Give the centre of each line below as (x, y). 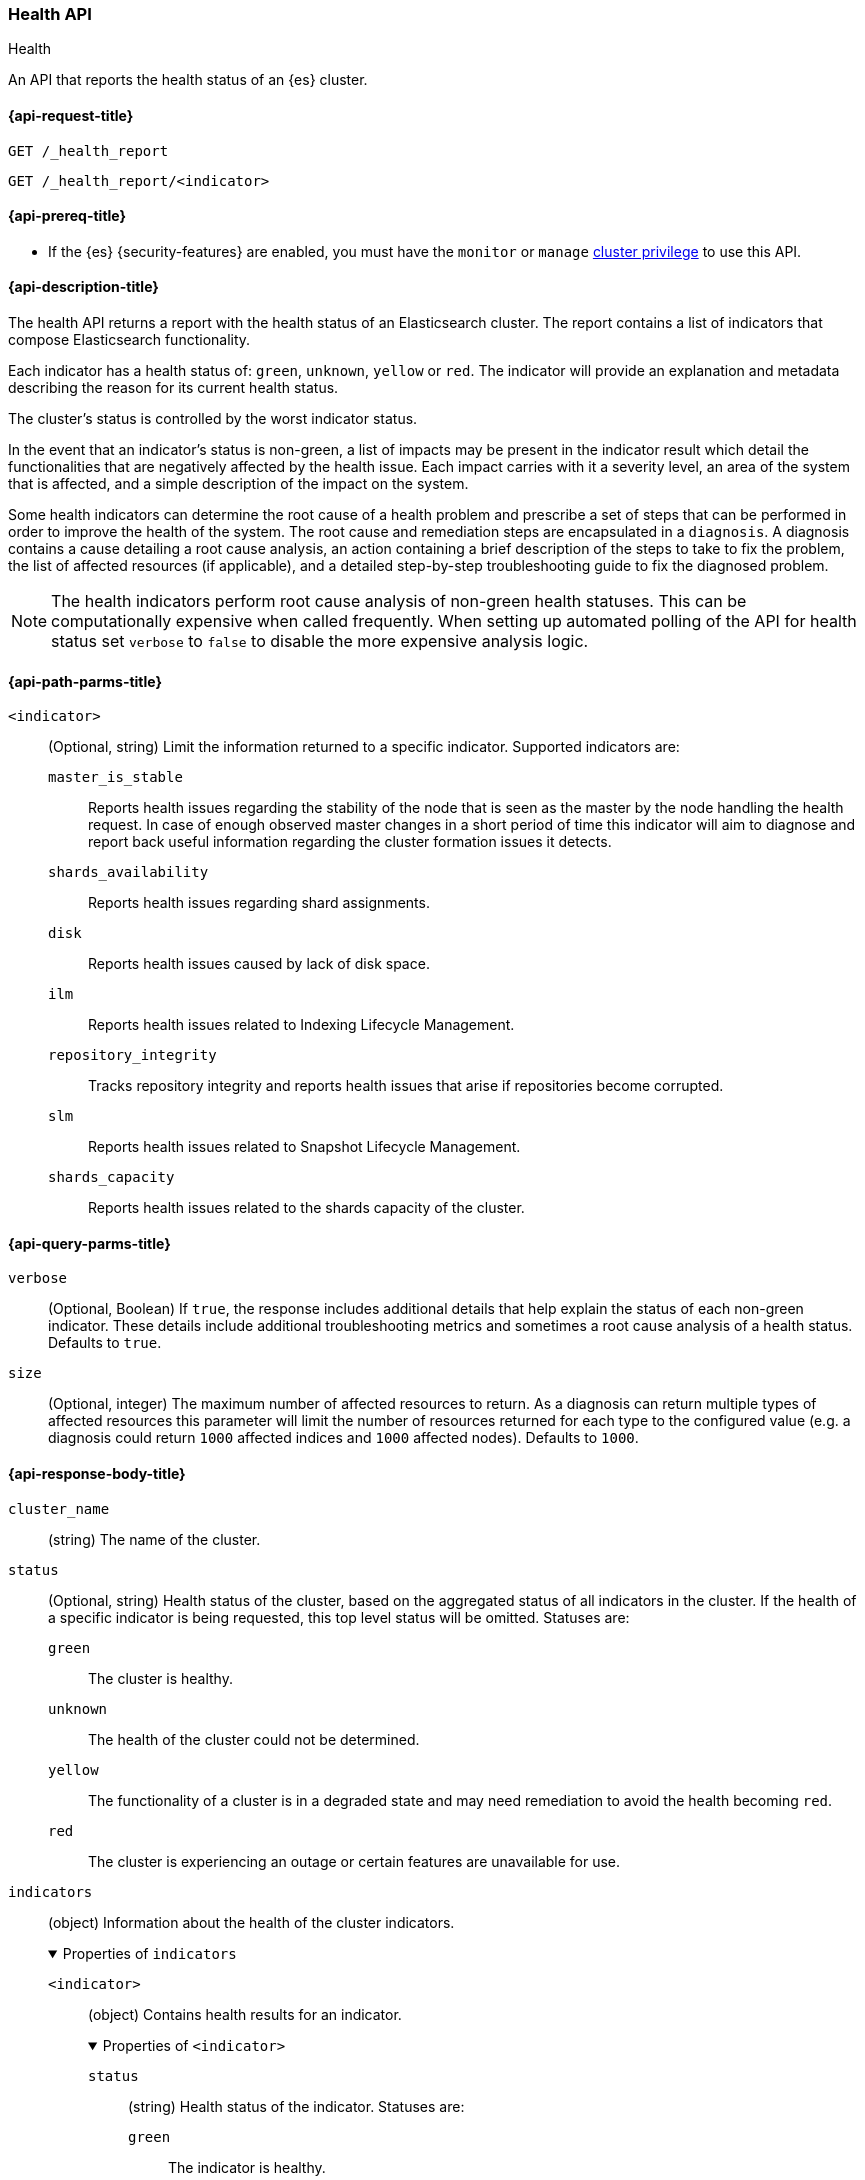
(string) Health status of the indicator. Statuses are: (296, 2106)
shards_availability (128, 872)
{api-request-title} (71, 115)
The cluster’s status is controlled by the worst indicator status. (213, 419)
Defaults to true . (105, 1343)
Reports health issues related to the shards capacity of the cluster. (306, 1208)
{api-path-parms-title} (85, 681)
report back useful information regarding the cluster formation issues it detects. (350, 842)
